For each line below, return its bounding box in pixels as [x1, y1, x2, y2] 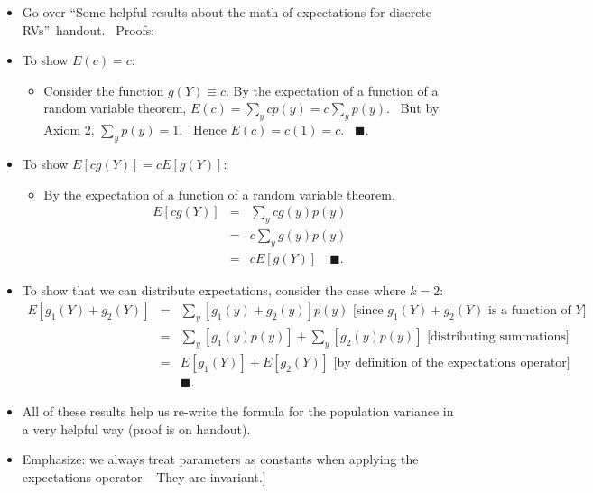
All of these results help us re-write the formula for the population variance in [22, 402, 454, 421]
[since [353, 304, 384, 318]
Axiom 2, [43, 120, 95, 139]
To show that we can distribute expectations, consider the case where [22, 280, 406, 299]
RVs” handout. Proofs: [22, 20, 155, 39]
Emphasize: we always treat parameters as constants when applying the [22, 450, 419, 469]
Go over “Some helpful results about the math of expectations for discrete [22, 3, 432, 21]
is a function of [488, 304, 571, 318]
